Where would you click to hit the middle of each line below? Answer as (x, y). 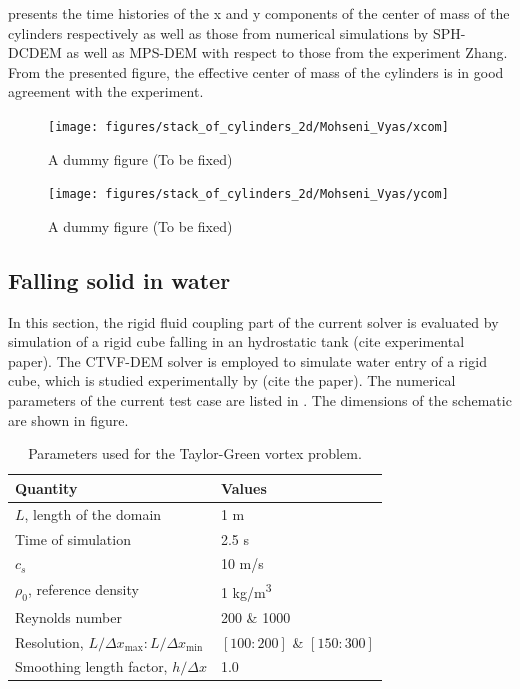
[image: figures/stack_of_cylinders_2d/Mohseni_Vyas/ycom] (248, 194)
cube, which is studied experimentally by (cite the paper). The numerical (232, 380)
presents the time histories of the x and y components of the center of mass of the (259, 13)
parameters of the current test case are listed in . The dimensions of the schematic (260, 400)
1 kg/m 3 (246, 590)
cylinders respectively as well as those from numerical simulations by (218, 32)
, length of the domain (93, 513)
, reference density (83, 589)
